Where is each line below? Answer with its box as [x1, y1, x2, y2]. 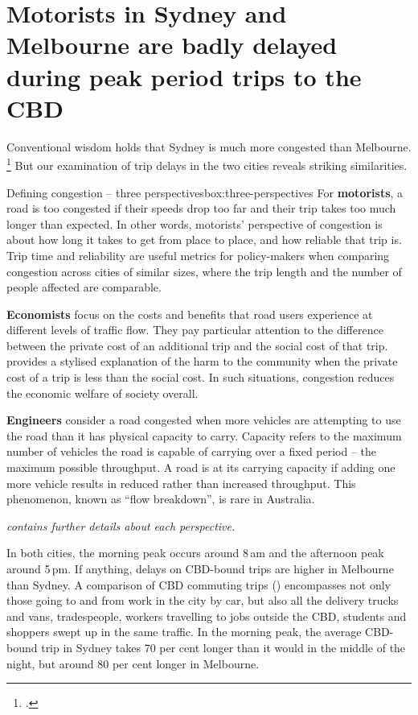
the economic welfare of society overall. [6, 384, 199, 401]
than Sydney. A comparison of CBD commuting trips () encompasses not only [6, 576, 391, 593]
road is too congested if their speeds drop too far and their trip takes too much [6, 200, 396, 217]
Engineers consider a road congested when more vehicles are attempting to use [6, 411, 401, 428]
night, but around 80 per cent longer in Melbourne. [6, 655, 260, 672]
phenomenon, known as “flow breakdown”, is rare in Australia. [6, 490, 315, 507]
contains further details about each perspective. [6, 517, 236, 534]
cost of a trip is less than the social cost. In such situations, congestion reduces [6, 369, 395, 386]
